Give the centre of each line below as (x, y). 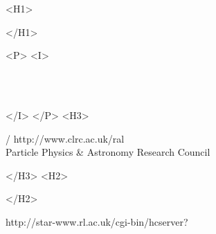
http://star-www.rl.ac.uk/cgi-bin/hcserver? (97, 221)
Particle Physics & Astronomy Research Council (108, 152)
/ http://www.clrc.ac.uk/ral (65, 138)
